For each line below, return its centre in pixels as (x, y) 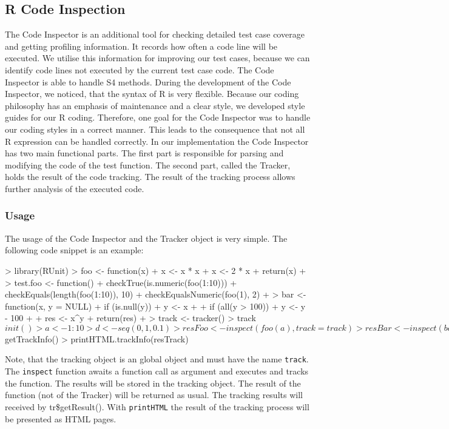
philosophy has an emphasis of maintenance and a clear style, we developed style (155, 105)
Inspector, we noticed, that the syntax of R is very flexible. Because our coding (152, 94)
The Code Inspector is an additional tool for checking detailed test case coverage (155, 34)
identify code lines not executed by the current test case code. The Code (140, 69)
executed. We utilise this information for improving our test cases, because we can (157, 58)
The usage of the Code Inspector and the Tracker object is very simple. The (146, 238)
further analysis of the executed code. (75, 188)
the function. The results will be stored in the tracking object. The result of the (153, 383)
